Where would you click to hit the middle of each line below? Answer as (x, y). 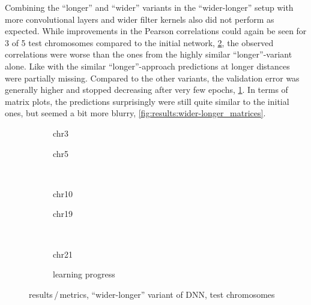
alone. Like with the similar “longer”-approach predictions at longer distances (147, 66)
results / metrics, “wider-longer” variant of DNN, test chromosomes (152, 294)
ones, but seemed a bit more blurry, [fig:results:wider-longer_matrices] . (135, 113)
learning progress (84, 274)
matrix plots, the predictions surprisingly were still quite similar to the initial (147, 101)
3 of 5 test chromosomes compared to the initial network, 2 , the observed (139, 42)
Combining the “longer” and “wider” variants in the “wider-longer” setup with (149, 7)
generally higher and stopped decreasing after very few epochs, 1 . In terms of (146, 90)
